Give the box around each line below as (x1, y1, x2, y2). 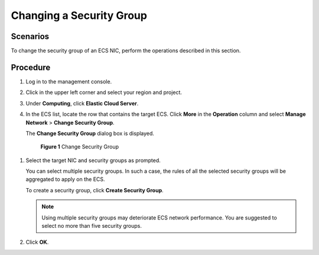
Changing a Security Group (11, 9, 148, 22)
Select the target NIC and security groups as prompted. (25, 157, 161, 164)
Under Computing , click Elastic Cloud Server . (25, 99, 139, 106)
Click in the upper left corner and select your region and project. (25, 89, 183, 96)
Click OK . (25, 238, 49, 246)
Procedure (11, 62, 51, 72)
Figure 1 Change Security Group (40, 143, 119, 150)
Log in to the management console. (25, 78, 112, 85)
